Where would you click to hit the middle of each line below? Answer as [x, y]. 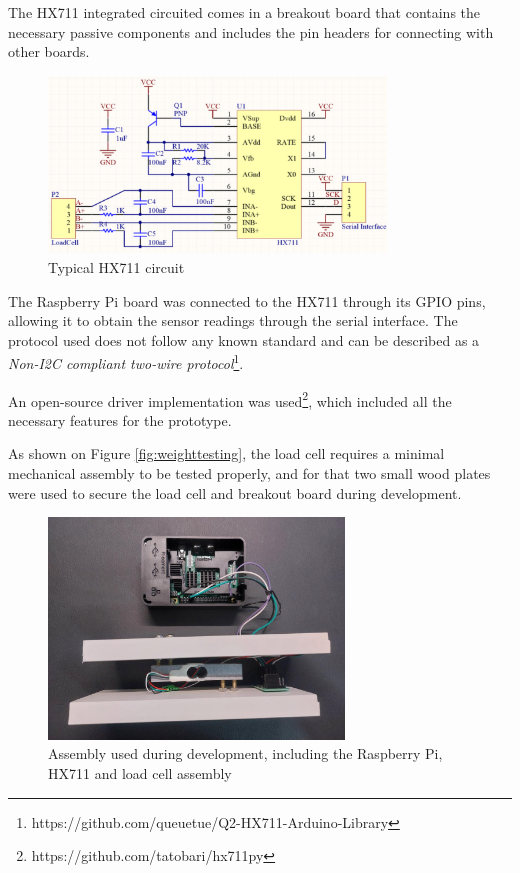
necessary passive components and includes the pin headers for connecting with [251, 31]
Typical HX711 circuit [116, 266]
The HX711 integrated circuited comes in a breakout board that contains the [244, 12]
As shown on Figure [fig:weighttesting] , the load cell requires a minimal [226, 453]
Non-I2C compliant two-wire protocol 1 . [126, 361]
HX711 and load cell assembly [140, 772]
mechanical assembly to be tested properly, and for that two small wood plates [249, 472]
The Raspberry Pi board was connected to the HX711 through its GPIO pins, [247, 300]
